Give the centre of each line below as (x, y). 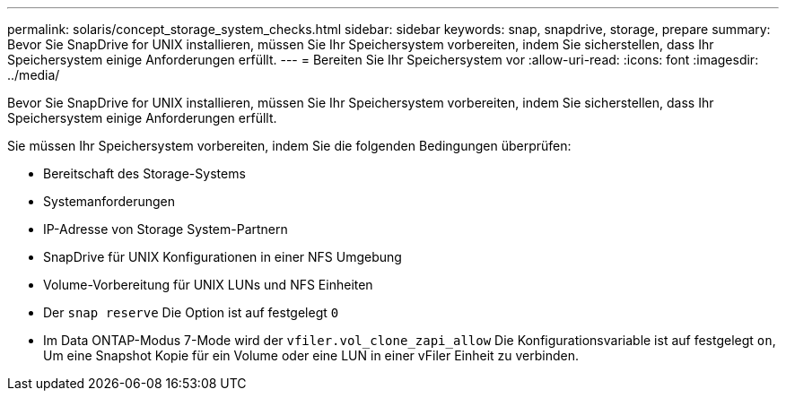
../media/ (34, 75)
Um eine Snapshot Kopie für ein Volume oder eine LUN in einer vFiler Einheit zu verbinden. (311, 355)
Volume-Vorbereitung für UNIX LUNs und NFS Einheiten (208, 285)
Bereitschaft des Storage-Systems (144, 173)
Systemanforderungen (109, 201)
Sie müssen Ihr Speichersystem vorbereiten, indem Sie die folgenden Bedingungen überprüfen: (289, 146)
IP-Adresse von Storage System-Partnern (166, 229)
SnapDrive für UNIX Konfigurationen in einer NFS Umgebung (223, 257)
